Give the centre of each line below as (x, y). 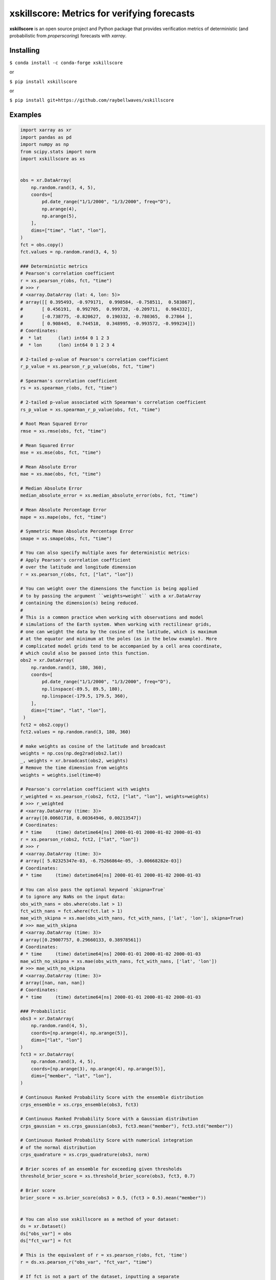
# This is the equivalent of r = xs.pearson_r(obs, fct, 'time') (104, 1255)
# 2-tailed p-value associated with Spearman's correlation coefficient (113, 402)
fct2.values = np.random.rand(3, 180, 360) (76, 732)
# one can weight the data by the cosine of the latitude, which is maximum (119, 632)
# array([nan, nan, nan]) (53, 983)
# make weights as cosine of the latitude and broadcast (93, 746)
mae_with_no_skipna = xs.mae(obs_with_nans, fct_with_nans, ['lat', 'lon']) (119, 961)
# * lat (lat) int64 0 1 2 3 (65, 338)
